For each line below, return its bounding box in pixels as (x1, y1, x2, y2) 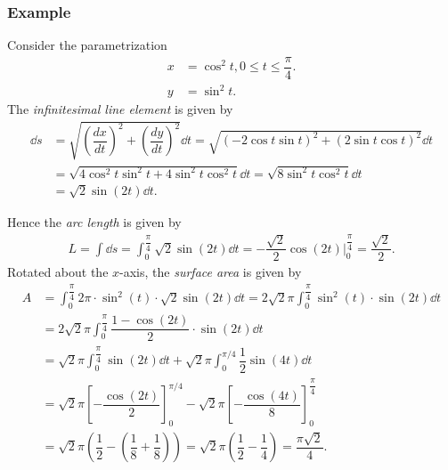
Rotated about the (7, 263, 109, 281)
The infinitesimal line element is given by (7, 100, 233, 118)
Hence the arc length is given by (7, 213, 182, 231)
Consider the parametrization (7, 36, 167, 54)
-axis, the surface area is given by (119, 263, 302, 281)
